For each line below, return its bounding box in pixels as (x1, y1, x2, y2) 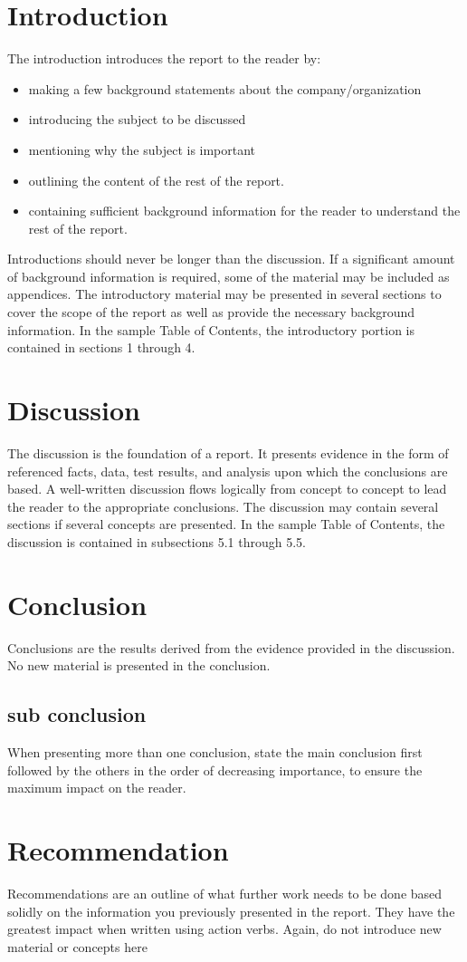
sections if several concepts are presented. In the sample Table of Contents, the (7, 515, 445, 534)
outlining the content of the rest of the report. (28, 170, 284, 189)
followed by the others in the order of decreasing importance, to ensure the (7, 760, 423, 779)
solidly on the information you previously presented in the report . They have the (7, 901, 455, 920)
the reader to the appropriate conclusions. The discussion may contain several (7, 496, 439, 515)
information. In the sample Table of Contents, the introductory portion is (7, 320, 415, 339)
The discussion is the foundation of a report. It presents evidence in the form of (7, 443, 449, 462)
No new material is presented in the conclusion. (7, 656, 271, 675)
